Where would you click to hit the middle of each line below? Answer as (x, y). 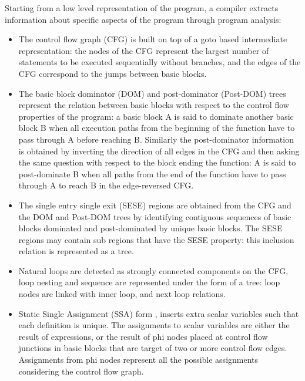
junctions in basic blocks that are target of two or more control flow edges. (153, 348)
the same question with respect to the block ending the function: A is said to (157, 162)
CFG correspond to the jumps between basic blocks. (113, 73)
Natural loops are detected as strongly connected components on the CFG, (153, 270)
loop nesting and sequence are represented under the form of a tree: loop (149, 282)
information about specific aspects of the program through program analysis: (143, 19)
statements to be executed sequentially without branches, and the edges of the (160, 62)
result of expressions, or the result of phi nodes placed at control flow (143, 336)
